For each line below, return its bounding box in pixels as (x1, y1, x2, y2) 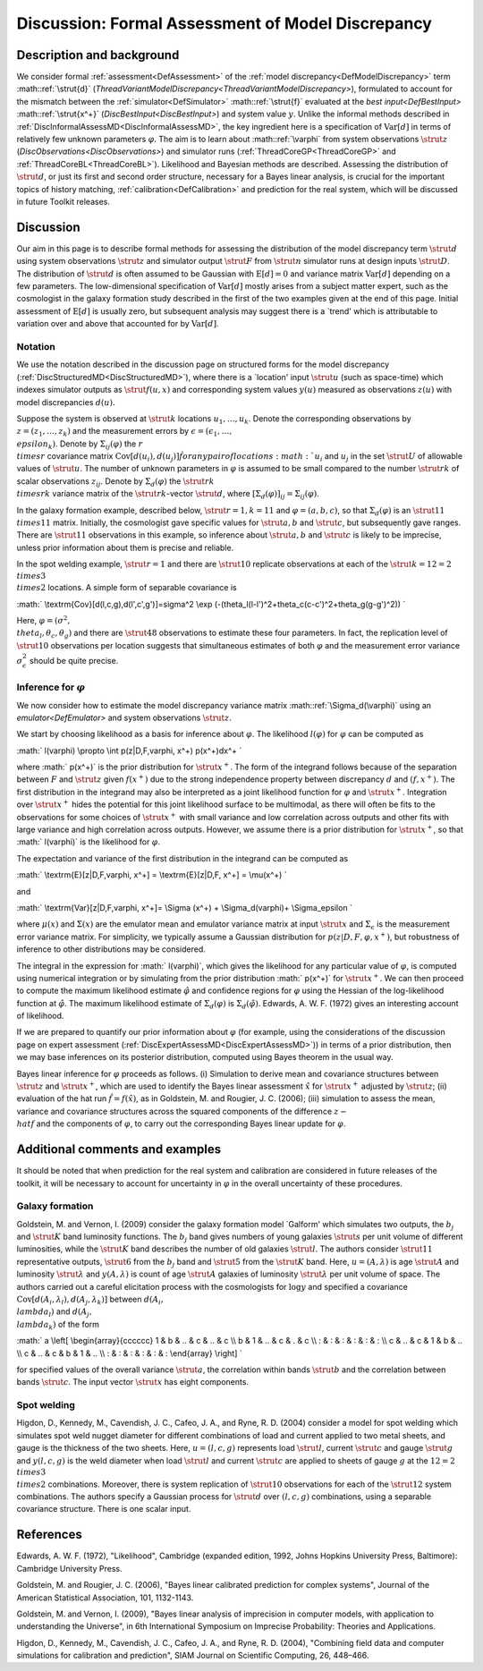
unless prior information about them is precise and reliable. (16, 542, 234, 553)
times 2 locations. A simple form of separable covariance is (16, 582, 237, 593)
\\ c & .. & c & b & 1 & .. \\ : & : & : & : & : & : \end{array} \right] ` (16, 1347, 242, 1359)
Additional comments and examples (16, 1141, 222, 1158)
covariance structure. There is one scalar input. (16, 1504, 191, 1514)
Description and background (16, 47, 180, 63)
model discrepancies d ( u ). (16, 396, 115, 407)
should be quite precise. (30, 655, 119, 666)
